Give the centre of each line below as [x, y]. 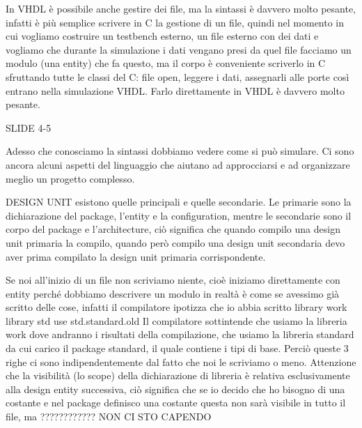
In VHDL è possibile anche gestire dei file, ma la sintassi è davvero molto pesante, [181, 8]
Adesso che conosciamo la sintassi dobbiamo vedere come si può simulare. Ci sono [180, 151]
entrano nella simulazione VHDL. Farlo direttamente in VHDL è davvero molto [175, 90]
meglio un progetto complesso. [70, 178]
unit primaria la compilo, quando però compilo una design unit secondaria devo [175, 242]
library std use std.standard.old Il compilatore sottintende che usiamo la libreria [176, 320]
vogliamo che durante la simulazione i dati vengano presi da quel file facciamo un [179, 49]
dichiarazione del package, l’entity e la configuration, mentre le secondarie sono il [179, 215]
